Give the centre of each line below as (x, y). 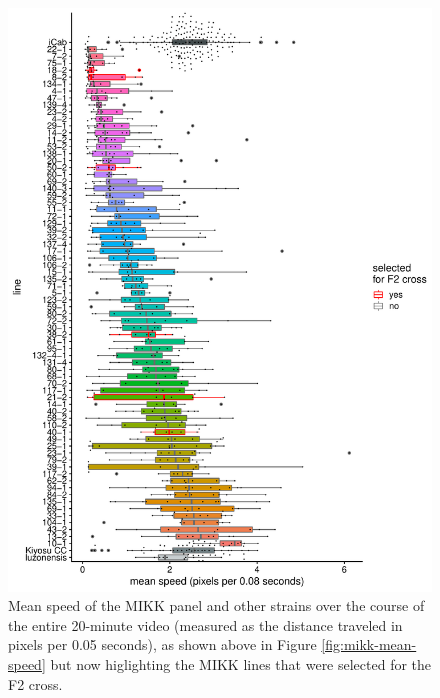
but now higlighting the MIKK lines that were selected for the (241, 663)
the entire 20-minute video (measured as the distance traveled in (205, 624)
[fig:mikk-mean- (369, 644)
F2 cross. (35, 683)
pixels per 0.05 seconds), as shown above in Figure (162, 644)
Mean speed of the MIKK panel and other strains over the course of (216, 605)
